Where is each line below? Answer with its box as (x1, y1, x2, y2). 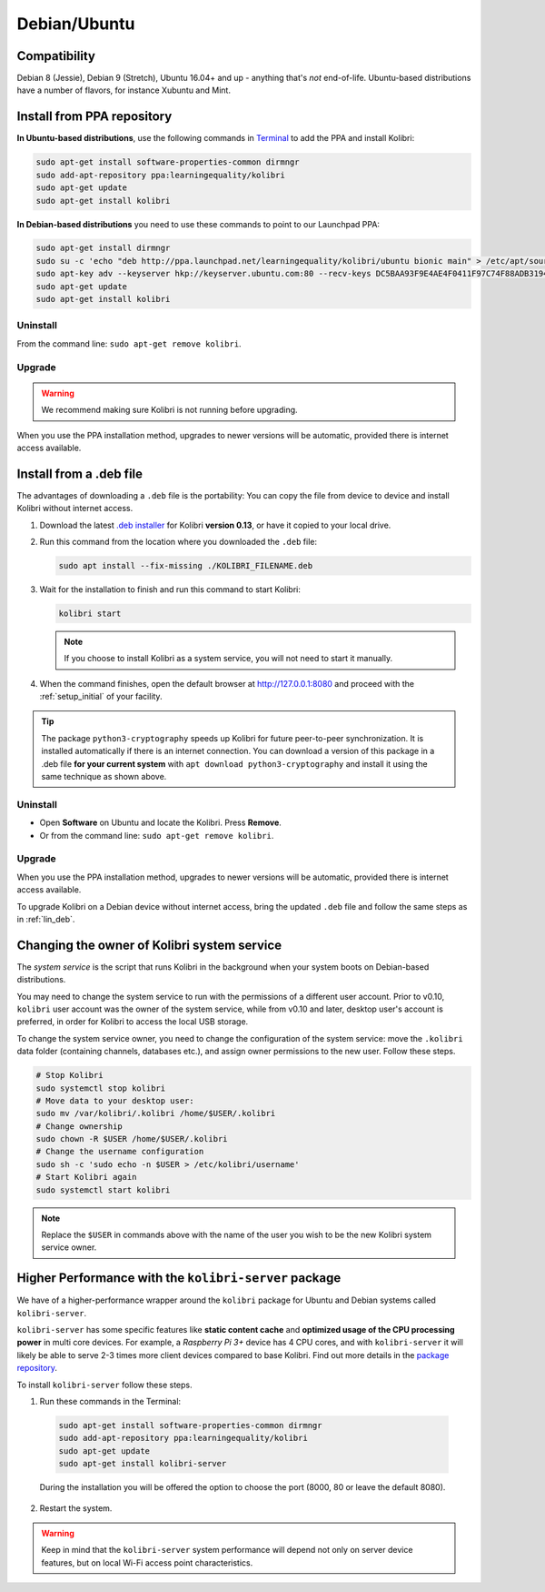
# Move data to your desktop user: (35, 1095, 194, 1105)
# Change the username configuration (35, 1146, 204, 1157)
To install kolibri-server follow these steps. (16, 1379, 193, 1390)
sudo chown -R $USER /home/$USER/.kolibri (35, 1134, 228, 1144)
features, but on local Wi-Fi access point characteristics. (41, 1557, 253, 1568)
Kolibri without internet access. (16, 503, 134, 514)
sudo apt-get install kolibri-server (58, 1458, 227, 1469)
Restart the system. (39, 1502, 113, 1514)
